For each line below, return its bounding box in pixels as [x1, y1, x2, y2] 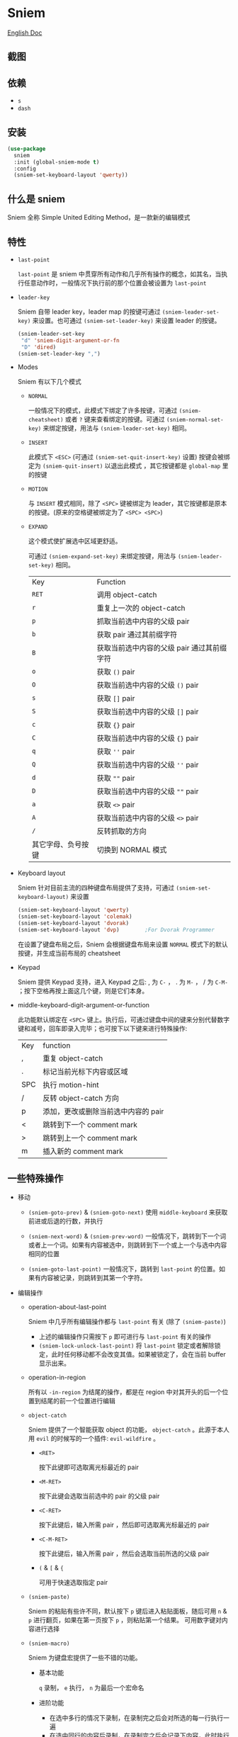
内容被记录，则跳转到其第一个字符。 [40, 1273, 147, 1281]
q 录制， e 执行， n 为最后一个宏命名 [38, 1683, 144, 1692]
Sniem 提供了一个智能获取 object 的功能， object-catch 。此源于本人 [28, 1425, 230, 1434]
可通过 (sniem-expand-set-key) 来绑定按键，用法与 [28, 552, 176, 560]
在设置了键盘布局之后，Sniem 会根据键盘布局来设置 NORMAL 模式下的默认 [17, 940, 228, 949]
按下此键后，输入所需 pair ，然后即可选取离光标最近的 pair [38, 1520, 210, 1529]
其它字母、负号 [31, 839, 82, 849]
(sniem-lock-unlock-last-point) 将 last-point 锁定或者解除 [38, 1341, 215, 1350]
